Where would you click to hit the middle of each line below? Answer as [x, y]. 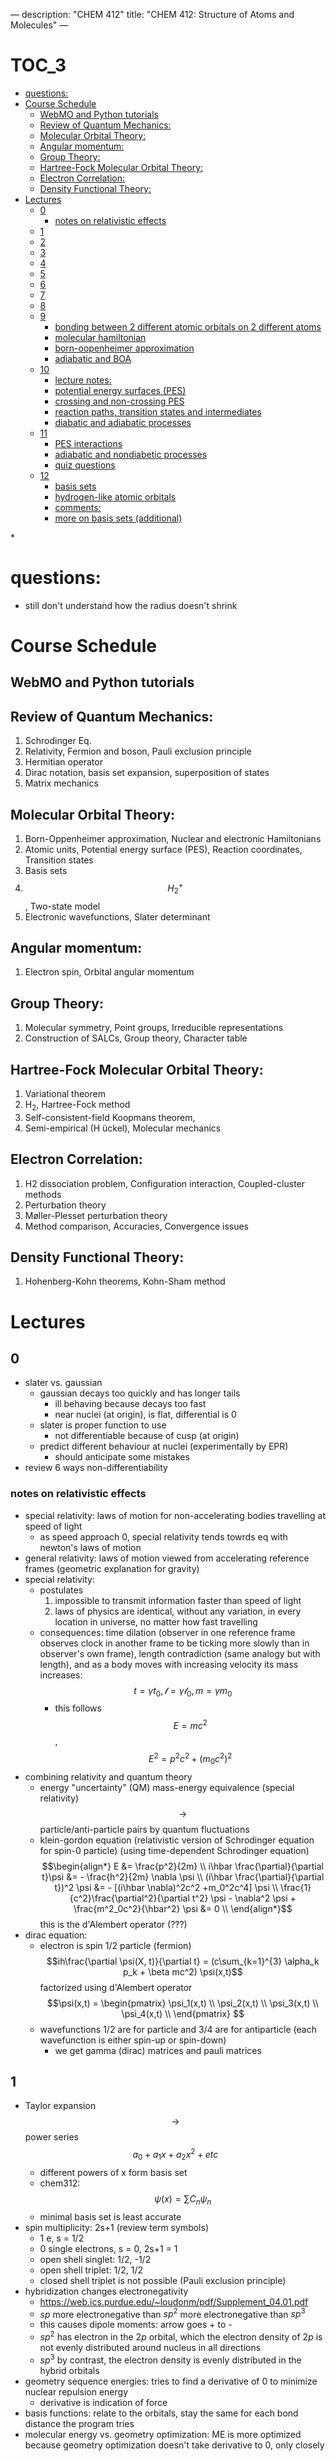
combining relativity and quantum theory [108, 1776]
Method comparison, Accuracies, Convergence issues [136, 1226]
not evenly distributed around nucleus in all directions [150, 2347]
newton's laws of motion [90, 1547]
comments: [78, 507]
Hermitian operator [63, 762]
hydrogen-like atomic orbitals [115, 496]
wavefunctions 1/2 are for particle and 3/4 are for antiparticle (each [178, 2029]
